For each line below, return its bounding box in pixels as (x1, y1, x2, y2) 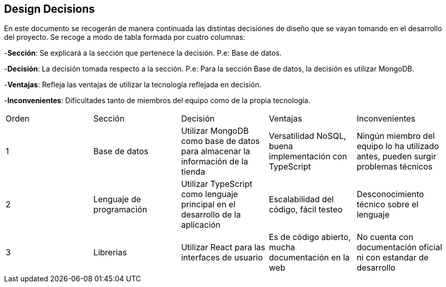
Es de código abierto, (269, 232, 351, 243)
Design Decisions (4, 3, 95, 15)
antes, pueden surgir (356, 151, 436, 162)
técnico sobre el (356, 199, 419, 210)
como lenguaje (181, 189, 238, 200)
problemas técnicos (356, 161, 433, 172)
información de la (181, 156, 248, 167)
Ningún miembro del (356, 131, 435, 141)
